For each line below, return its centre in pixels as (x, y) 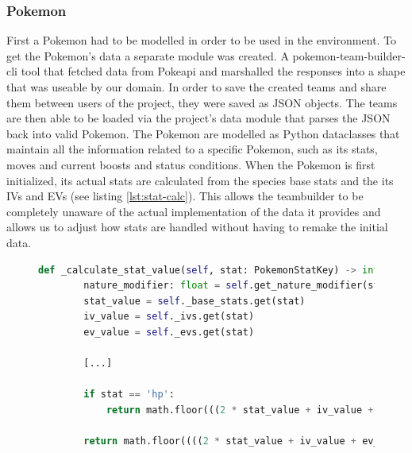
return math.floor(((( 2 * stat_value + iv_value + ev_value (246, 441)
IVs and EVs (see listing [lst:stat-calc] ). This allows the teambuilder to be (185, 196)
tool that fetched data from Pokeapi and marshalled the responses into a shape (213, 71)
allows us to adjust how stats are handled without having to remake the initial (197, 227)
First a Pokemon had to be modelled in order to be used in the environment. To (202, 40)
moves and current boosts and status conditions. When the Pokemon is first (191, 164)
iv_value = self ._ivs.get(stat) (169, 317)
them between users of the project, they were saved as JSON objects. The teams (202, 102)
